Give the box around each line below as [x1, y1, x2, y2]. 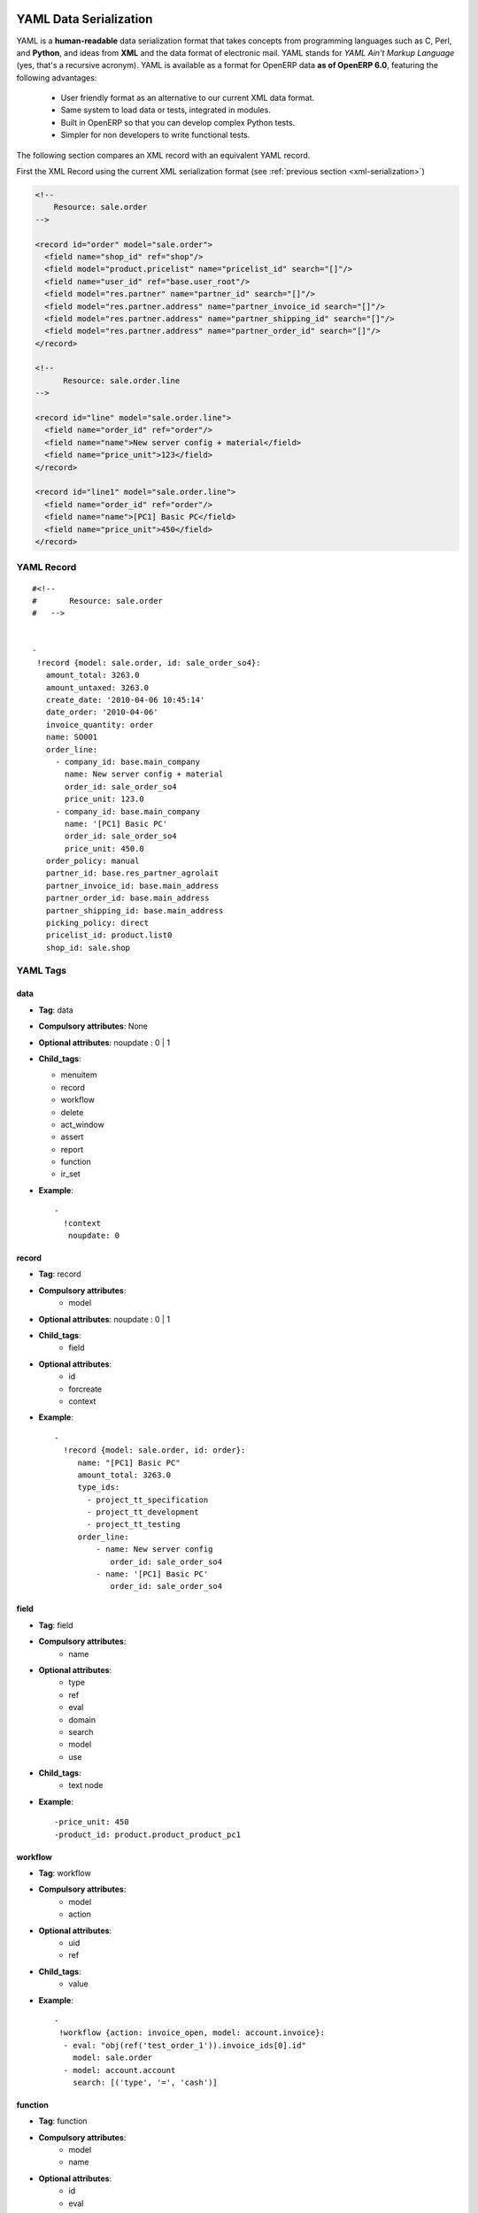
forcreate [68, 1384, 103, 1394]
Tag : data [38, 1005, 74, 1015]
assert [60, 1131, 84, 1142]
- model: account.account [63, 2065, 176, 2075]
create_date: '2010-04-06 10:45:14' [45, 695, 205, 706]
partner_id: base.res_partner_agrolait [45, 868, 220, 878]
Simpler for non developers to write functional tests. [60, 129, 251, 141]
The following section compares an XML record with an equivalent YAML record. [16, 150, 311, 160]
